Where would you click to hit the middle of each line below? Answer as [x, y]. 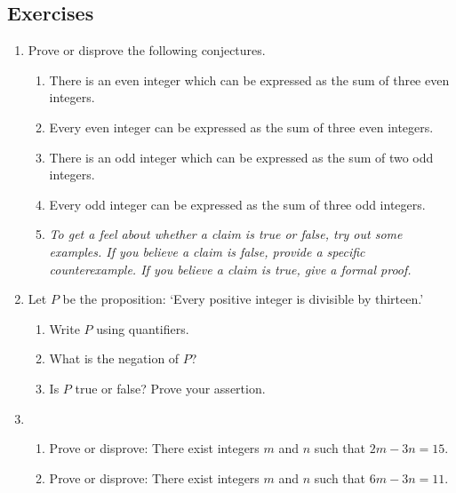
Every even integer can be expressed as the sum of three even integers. [241, 127]
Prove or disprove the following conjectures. [147, 50]
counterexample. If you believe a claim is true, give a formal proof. [230, 269]
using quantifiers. [143, 328]
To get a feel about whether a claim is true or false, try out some [226, 234]
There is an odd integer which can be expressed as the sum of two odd [241, 157]
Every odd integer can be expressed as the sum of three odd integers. [237, 204]
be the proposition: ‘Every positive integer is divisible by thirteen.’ [243, 299]
